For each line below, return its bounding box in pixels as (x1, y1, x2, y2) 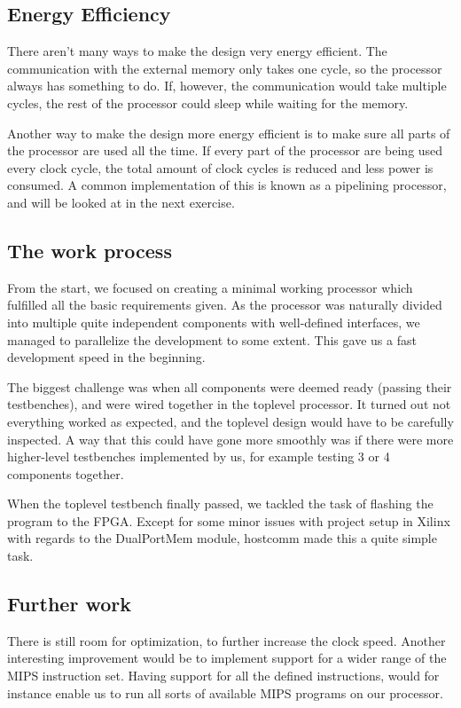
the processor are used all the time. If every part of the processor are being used (7, 141, 443, 160)
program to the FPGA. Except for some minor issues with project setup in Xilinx (7, 511, 450, 530)
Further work (7, 590, 131, 618)
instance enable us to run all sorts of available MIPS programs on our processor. (7, 683, 443, 702)
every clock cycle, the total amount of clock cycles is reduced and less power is (7, 158, 434, 177)
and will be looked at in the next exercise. (7, 193, 235, 211)
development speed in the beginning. (7, 348, 206, 366)
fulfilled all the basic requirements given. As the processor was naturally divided (7, 295, 442, 314)
